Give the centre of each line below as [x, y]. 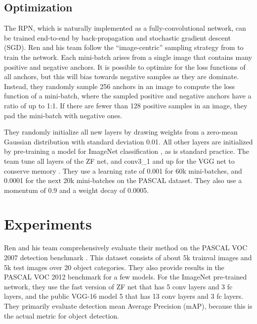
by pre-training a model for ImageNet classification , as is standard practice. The [127, 151]
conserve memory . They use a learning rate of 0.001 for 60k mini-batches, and [123, 170]
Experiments [48, 224]
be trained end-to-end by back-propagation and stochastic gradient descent [117, 37]
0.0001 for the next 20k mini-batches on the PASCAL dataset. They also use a [123, 180]
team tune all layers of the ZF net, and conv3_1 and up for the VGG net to [119, 161]
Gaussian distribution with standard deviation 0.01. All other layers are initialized [128, 141]
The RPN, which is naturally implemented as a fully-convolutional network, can [125, 28]
